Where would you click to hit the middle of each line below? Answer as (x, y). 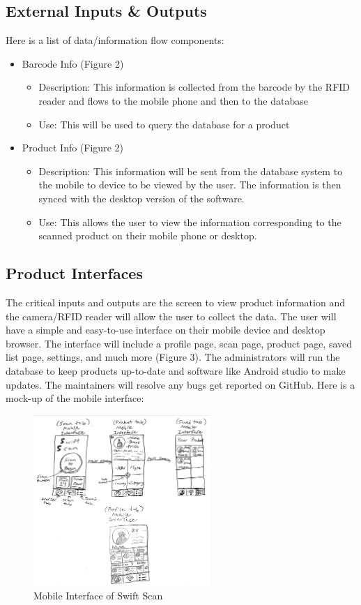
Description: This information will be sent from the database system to (191, 171)
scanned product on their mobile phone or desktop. (148, 236)
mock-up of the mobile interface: (75, 398)
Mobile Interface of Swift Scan (98, 596)
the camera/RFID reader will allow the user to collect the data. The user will (171, 316)
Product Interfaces (74, 273)
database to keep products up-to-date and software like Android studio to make (176, 370)
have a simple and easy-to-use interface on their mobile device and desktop (166, 330)
